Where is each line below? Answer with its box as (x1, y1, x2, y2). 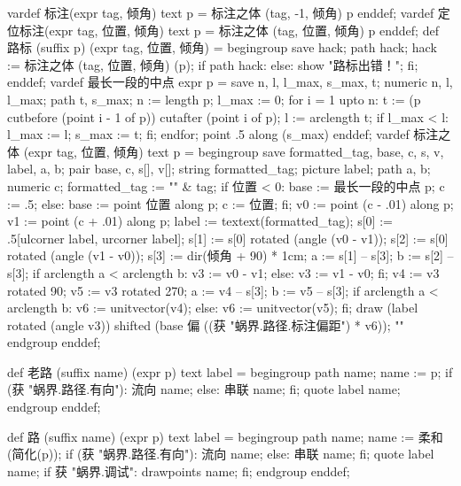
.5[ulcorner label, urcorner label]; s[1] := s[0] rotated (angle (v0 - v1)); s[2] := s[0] (7, 228, 449, 247)
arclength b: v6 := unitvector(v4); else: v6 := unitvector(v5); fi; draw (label (7, 298, 418, 317)
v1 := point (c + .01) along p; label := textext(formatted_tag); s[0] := (7, 212, 393, 230)
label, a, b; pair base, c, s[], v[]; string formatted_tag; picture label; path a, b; (7, 159, 431, 178)
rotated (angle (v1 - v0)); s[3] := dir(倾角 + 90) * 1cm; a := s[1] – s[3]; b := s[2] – (7, 246, 454, 265)
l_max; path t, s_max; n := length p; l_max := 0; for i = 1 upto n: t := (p (7, 89, 421, 108)
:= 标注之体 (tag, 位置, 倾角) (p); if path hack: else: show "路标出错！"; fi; (7, 55, 418, 73)
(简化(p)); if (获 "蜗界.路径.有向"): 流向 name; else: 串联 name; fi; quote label (7, 444, 434, 463)
